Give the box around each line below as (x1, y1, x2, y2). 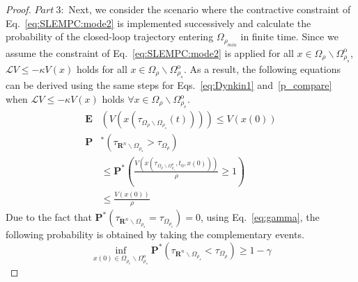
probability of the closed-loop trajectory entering (6, 29, 214, 44)
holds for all (76, 62, 127, 76)
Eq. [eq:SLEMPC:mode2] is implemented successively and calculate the (6, 15, 311, 30)
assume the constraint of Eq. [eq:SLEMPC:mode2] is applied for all (6, 45, 294, 60)
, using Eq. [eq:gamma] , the (201, 210, 320, 224)
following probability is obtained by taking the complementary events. (6, 227, 304, 242)
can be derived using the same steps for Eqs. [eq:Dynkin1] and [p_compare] (6, 78, 332, 92)
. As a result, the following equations (183, 62, 341, 76)
